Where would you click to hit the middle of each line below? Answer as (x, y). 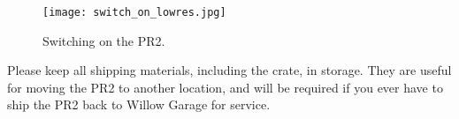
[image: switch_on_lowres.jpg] (134, 12)
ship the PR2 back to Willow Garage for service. (139, 104)
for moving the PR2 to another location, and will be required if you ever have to (225, 87)
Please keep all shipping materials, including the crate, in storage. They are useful (229, 70)
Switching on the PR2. (104, 40)
